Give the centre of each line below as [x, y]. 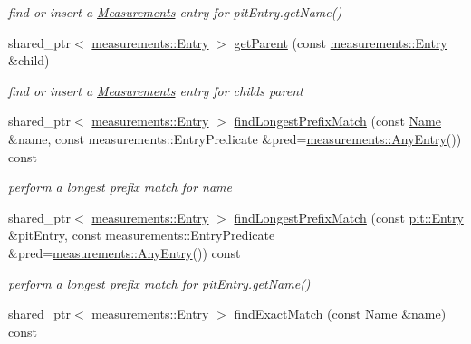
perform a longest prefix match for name [120, 187]
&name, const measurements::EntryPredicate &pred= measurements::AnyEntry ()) [235, 138]
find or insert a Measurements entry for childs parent [156, 90]
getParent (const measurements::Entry [341, 42]
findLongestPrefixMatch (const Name [337, 121]
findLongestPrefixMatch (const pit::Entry [349, 217]
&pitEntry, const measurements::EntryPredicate [142, 235]
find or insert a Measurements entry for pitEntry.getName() [175, 12]
